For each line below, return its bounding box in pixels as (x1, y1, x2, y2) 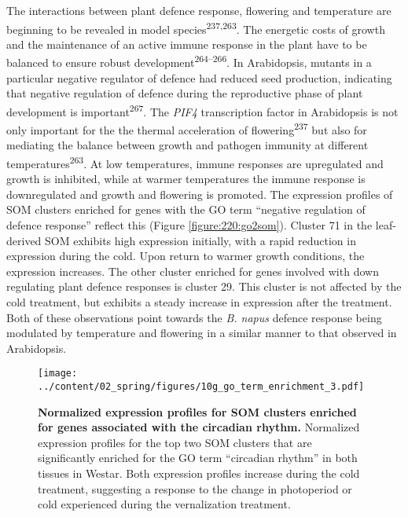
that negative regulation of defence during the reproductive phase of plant (6, 85, 363, 101)
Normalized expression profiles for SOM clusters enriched (38, 403, 357, 420)
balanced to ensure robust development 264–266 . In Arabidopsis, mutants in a (6, 52, 372, 71)
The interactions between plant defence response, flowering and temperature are (6, 2, 391, 18)
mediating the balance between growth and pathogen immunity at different (6, 137, 369, 153)
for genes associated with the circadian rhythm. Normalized (38, 419, 360, 435)
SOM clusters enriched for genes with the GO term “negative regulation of (6, 201, 366, 218)
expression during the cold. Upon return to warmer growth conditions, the (6, 247, 365, 264)
